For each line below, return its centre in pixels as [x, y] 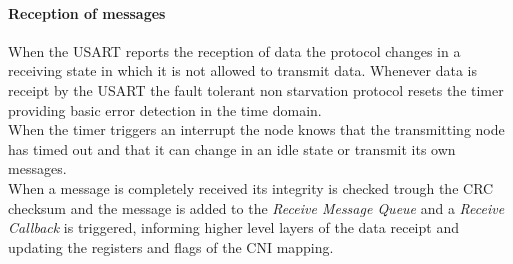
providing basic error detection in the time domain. [165, 109]
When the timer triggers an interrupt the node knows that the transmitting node [256, 129]
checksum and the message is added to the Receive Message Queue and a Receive [256, 207]
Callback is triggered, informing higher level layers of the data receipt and [233, 227]
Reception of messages [87, 12]
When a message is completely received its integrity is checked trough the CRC [251, 187]
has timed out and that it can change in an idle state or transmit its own [232, 148]
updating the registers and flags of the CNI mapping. [171, 246]
